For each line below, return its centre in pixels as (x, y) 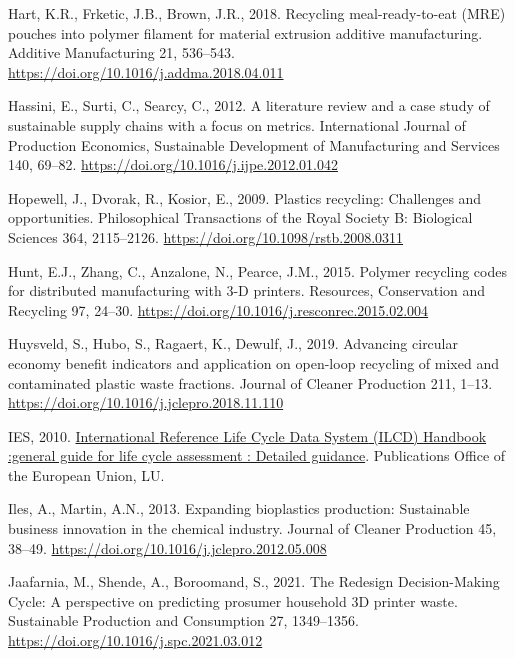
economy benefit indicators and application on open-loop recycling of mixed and (253, 362)
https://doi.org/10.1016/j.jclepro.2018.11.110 (146, 402)
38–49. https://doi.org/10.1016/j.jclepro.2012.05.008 (167, 547)
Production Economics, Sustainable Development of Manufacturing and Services (254, 144)
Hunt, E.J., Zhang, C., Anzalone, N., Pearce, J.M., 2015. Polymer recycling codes (257, 270)
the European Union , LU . (86, 474)
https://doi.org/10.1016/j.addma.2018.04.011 (146, 71)
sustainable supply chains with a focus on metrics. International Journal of (237, 124)
